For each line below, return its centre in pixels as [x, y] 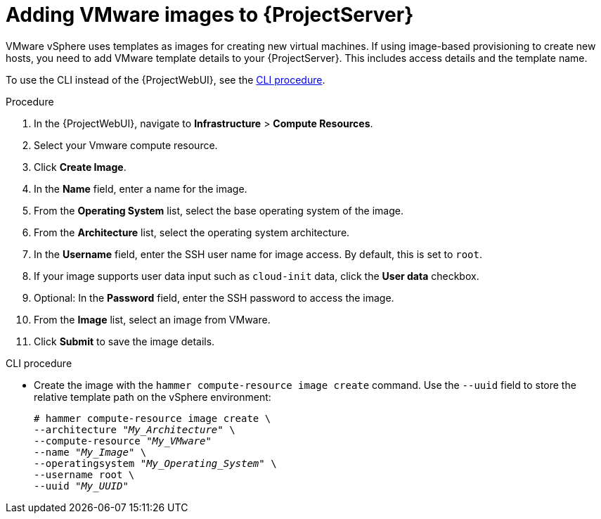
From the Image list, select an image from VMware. [152, 319]
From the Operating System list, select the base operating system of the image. [219, 210]
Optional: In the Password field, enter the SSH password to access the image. [214, 297]
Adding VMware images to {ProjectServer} [210, 15]
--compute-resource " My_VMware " [123, 441]
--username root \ [84, 474]
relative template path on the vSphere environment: [153, 397]
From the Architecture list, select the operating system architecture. [192, 232]
